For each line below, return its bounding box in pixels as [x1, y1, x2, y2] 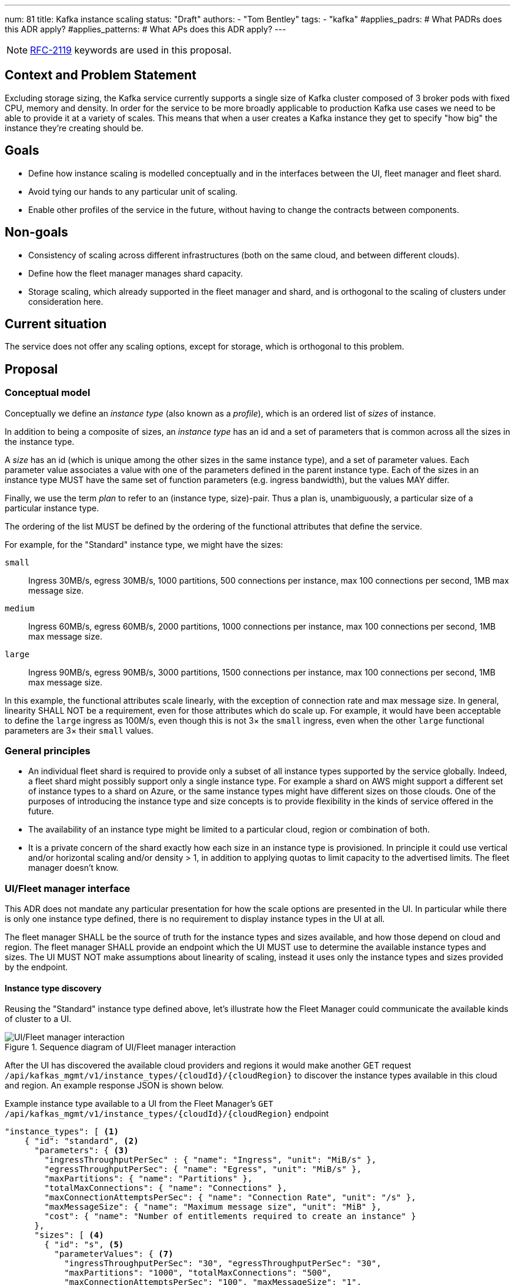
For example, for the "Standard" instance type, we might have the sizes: [5, 539, 283, 550]
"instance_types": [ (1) [5, 1127, 119, 1137]
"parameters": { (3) [34, 1146, 129, 1156]
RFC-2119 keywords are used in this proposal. [30, 44, 232, 56]
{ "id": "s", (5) [44, 1240, 124, 1250]
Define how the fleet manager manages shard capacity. [28, 268, 243, 278]
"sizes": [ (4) [34, 1230, 104, 1240]
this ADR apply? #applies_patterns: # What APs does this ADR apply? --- [5, 24, 286, 34]
